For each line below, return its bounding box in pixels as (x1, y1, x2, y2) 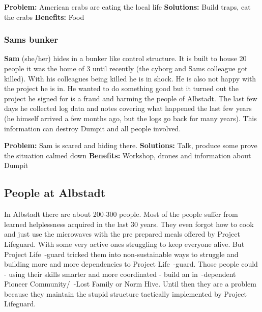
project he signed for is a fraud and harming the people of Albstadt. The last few (4, 93, 257, 103)
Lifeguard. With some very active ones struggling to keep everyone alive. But (4, 238, 245, 249)
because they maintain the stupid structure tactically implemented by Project (4, 288, 247, 299)
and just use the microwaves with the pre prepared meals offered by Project (4, 229, 240, 239)
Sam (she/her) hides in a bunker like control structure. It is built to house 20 (4, 53, 247, 64)
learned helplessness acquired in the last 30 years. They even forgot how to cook (4, 218, 254, 229)
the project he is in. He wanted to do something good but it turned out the (4, 83, 239, 94)
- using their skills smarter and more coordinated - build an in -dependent (4, 268, 236, 279)
